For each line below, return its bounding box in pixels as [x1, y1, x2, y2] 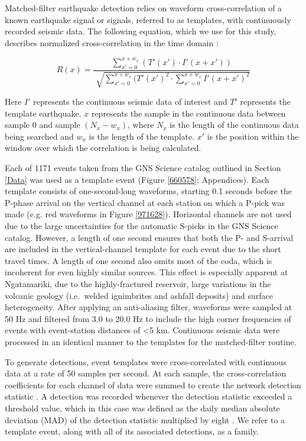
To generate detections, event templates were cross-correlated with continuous [5, 355, 287, 368]
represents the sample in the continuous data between [91, 107, 286, 119]
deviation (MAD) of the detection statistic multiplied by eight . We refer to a [5, 413, 285, 426]
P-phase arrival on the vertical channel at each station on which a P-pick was [5, 196, 285, 208]
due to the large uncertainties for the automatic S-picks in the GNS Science [5, 220, 278, 232]
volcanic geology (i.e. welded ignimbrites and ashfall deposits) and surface [5, 289, 273, 301]
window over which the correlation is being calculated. [5, 141, 201, 154]
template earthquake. [5, 107, 82, 119]
